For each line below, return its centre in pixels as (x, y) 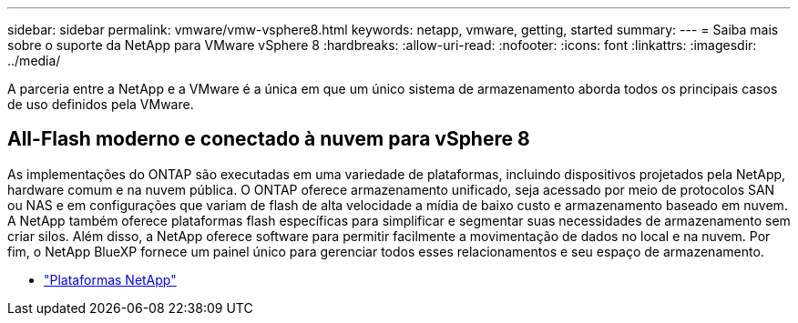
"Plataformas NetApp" (110, 279)
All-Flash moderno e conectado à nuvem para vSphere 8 (269, 139)
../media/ (34, 61)
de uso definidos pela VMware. (101, 104)
